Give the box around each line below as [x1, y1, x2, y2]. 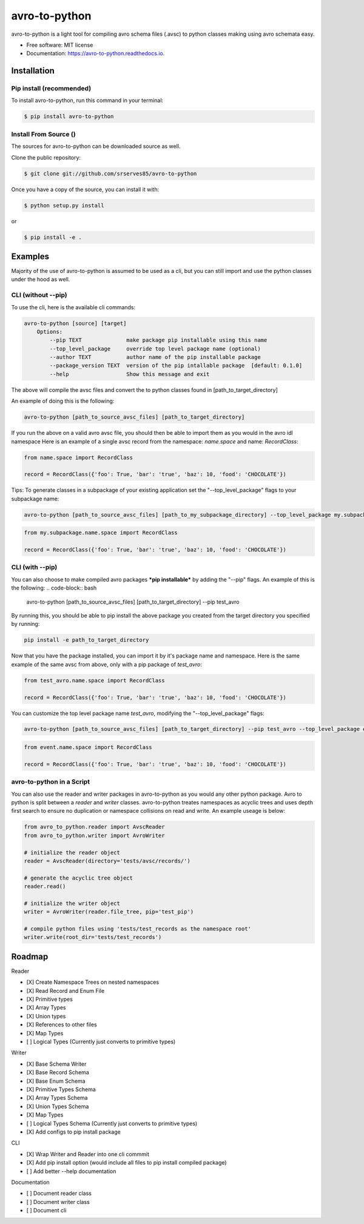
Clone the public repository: [11, 153, 81, 161]
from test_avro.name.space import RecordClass [24, 677, 165, 684]
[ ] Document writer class [26, 1198, 90, 1205]
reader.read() [24, 883, 66, 890]
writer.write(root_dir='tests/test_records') [24, 934, 162, 941]
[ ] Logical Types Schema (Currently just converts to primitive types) [26, 1120, 198, 1127]
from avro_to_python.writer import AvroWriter [24, 832, 165, 839]
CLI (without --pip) [11, 291, 67, 300]
